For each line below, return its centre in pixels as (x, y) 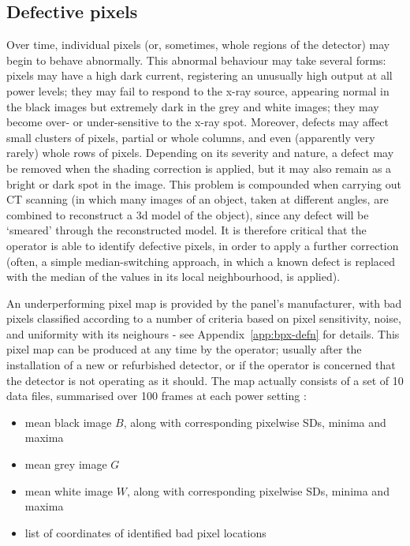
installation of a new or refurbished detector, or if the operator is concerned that (201, 365)
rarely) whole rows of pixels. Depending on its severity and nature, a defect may (200, 153)
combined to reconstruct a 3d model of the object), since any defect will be (188, 214)
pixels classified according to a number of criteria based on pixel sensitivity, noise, (204, 318)
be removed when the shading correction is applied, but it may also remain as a (199, 168)
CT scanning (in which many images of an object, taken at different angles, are (198, 199)
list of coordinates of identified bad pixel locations (145, 532)
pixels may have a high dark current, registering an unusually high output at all (199, 75)
